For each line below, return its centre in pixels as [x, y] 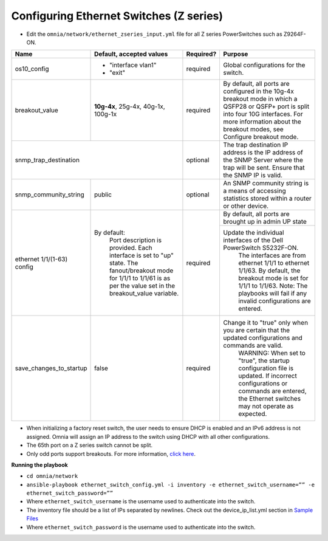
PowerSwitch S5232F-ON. [261, 248]
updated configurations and [263, 338]
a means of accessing [255, 191]
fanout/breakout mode [142, 270]
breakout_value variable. [144, 293]
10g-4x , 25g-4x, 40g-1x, [130, 106]
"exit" [118, 73]
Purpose [236, 54]
